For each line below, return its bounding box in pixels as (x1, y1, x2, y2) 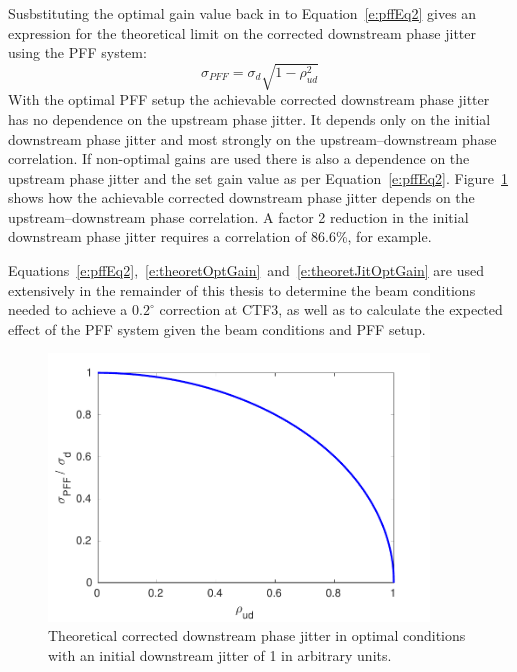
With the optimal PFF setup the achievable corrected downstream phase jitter (8, 89, 490, 110)
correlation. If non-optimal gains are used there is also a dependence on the (8, 148, 470, 169)
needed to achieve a (8, 299, 128, 320)
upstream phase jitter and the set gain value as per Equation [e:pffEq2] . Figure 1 (8, 167, 509, 188)
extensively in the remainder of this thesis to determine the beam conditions (8, 279, 476, 300)
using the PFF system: (8, 42, 147, 63)
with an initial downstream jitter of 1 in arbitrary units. (48, 644, 392, 665)
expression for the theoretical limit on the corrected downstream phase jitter (8, 22, 477, 43)
